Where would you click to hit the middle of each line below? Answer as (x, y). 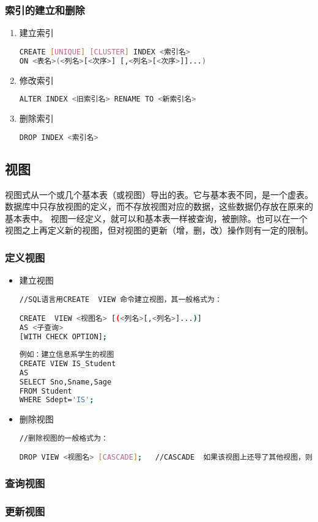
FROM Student (46, 391)
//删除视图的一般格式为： (64, 438)
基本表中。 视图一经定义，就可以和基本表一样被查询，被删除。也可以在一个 (156, 218)
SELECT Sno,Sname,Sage (65, 382)
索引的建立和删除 (45, 9)
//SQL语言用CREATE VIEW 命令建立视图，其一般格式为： (120, 299)
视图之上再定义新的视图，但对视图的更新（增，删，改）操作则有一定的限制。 (159, 230)
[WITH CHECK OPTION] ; (63, 337)
